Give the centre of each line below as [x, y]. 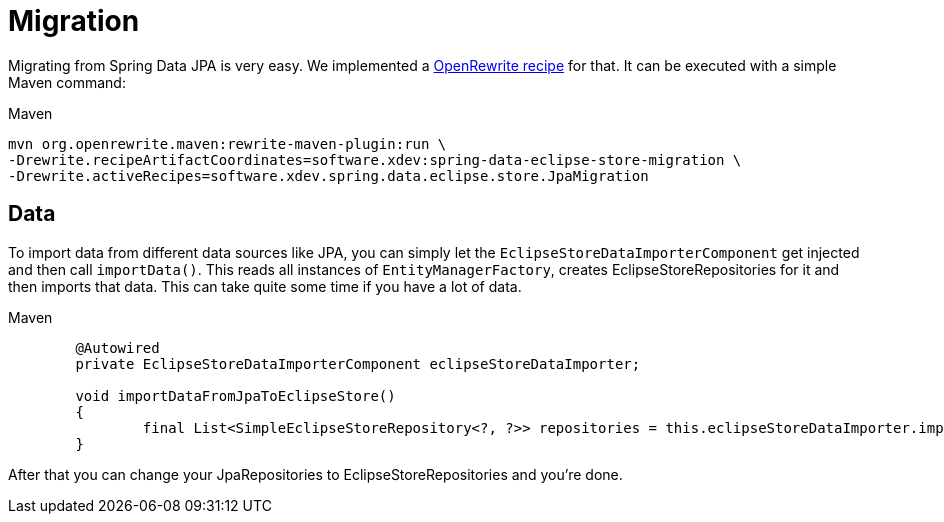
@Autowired [117, 347]
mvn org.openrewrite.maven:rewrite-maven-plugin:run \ [227, 143]
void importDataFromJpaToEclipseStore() [235, 395]
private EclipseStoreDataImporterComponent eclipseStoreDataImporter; [358, 363]
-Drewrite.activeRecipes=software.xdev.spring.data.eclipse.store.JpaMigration [328, 175]
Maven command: [67, 82]
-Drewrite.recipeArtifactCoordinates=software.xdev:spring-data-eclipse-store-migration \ [375, 159]
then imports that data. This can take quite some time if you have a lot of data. [265, 286]
